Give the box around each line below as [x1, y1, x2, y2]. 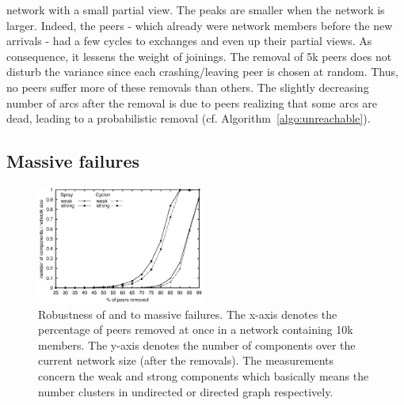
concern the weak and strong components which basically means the [38, 367, 369, 384]
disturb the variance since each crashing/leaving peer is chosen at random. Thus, [6, 63, 398, 80]
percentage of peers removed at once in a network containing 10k [38, 321, 353, 338]
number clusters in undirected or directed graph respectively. [38, 383, 333, 399]
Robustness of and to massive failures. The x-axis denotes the [38, 305, 337, 322]
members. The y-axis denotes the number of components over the [38, 336, 356, 353]
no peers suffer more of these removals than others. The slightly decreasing [6, 78, 369, 95]
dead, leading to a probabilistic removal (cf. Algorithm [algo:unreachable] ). [6, 110, 371, 127]
